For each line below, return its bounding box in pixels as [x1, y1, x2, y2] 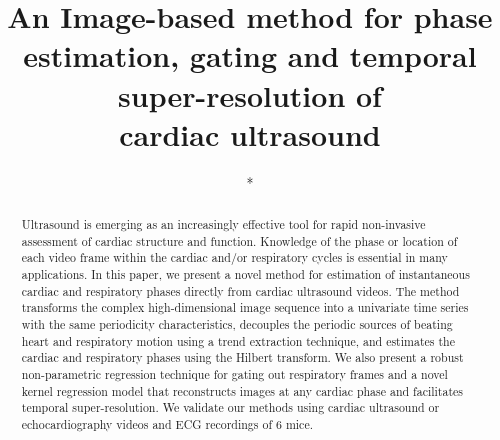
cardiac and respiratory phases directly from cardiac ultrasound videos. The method [21, 282, 460, 299]
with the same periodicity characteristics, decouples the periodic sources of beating [21, 316, 453, 333]
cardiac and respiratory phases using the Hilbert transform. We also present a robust [21, 349, 464, 366]
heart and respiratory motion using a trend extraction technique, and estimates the [21, 332, 455, 349]
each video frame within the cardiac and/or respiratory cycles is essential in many [21, 249, 448, 266]
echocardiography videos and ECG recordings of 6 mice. [21, 415, 313, 432]
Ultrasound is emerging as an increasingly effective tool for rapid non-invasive [21, 216, 426, 233]
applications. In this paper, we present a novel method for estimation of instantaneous [21, 266, 470, 283]
